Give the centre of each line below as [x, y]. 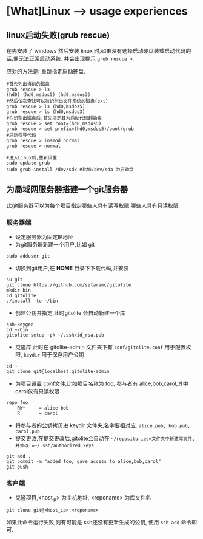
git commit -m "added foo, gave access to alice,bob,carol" [84, 462]
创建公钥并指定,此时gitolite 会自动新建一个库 [70, 313]
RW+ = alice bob [43, 408]
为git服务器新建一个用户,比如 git [55, 245]
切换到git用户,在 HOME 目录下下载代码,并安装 [72, 268]
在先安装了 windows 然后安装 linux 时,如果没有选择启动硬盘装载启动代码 [96, 51]
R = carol [38, 414]
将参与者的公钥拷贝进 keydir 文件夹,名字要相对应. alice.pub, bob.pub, [103, 425]
